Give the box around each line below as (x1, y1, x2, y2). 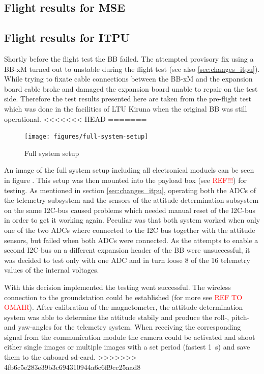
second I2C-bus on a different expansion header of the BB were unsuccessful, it (4, 245, 250, 255)
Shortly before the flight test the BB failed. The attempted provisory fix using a (4, 53, 254, 64)
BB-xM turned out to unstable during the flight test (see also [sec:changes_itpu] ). (4, 63, 260, 74)
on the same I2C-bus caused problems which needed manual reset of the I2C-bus (4, 204, 255, 215)
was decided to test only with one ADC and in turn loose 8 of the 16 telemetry (4, 254, 250, 265)
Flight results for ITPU (4, 30, 130, 45)
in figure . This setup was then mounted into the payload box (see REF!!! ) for (4, 174, 247, 185)
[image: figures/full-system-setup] (24, 133, 149, 141)
